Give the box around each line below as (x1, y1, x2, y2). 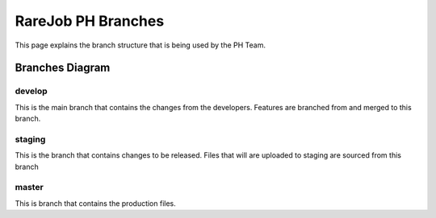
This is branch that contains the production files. (15, 198, 177, 208)
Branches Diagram (15, 61, 111, 75)
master (15, 182, 44, 193)
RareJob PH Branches (15, 12, 165, 30)
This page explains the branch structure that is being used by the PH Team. (15, 40, 266, 50)
